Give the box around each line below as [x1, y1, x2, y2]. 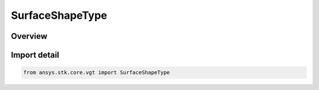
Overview [11, 31, 48, 41]
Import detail [11, 50, 59, 60]
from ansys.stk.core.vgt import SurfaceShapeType [23, 69, 170, 76]
